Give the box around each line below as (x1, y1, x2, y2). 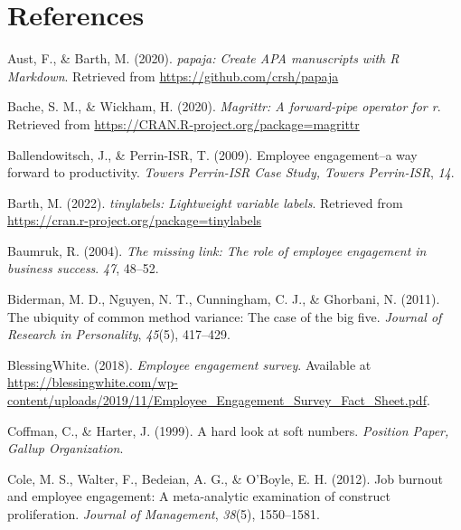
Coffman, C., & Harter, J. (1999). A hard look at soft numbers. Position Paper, (7, 421, 449, 440)
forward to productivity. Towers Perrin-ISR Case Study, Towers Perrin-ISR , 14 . (7, 163, 455, 182)
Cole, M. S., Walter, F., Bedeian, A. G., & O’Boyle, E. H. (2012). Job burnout (7, 468, 443, 487)
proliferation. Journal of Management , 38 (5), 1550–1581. (7, 505, 320, 523)
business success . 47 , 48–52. (7, 259, 159, 278)
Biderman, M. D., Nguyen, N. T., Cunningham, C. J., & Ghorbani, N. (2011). (7, 289, 440, 308)
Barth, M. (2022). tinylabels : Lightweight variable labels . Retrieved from (7, 193, 403, 212)
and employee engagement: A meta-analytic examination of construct (7, 487, 390, 506)
